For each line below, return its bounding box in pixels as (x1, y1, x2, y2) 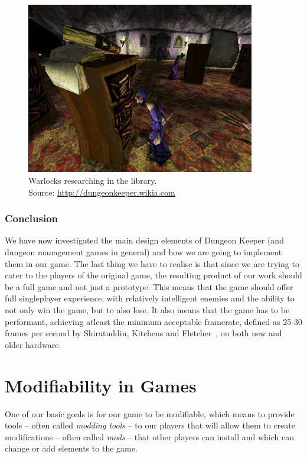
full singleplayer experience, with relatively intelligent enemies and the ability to (5, 292, 295, 304)
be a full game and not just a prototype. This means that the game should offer (5, 280, 293, 293)
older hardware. (5, 338, 61, 350)
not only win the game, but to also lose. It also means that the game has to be (5, 304, 290, 316)
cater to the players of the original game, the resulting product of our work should (5, 269, 302, 281)
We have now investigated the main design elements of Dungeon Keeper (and (5, 234, 284, 246)
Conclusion (5, 211, 58, 226)
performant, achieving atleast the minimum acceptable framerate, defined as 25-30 (5, 315, 302, 327)
